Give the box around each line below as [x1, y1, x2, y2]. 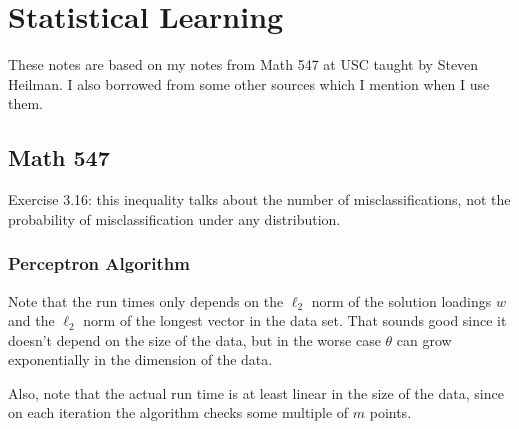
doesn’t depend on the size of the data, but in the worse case [8, 329, 381, 350]
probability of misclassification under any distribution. [8, 208, 341, 229]
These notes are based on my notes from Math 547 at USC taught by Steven [8, 54, 479, 75]
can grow [396, 329, 452, 350]
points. [369, 402, 412, 423]
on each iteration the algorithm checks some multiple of [8, 402, 349, 423]
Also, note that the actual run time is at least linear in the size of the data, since [8, 382, 504, 403]
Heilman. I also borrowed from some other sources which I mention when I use [8, 73, 490, 94]
